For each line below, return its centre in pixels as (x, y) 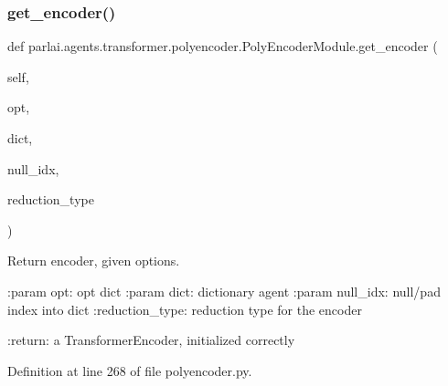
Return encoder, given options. (94, 261)
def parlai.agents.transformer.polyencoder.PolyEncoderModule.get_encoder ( (223, 46)
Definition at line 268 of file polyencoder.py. (130, 370)
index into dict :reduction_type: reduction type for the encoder (185, 309)
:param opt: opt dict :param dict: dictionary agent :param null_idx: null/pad (224, 291)
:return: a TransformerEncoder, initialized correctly (151, 340)
